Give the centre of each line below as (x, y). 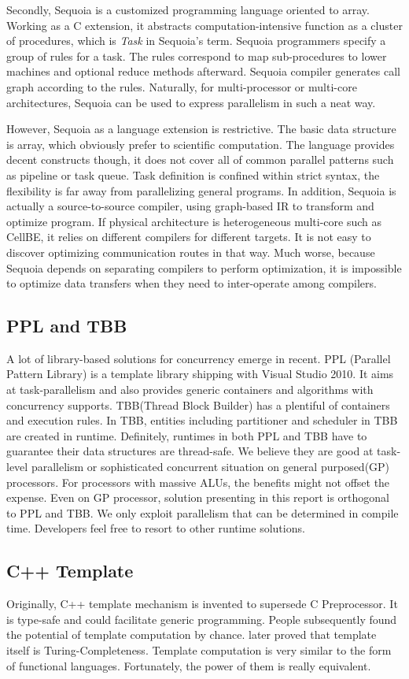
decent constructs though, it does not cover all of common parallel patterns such (200, 160)
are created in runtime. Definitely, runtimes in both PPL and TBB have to (187, 435)
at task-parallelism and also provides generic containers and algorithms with (190, 390)
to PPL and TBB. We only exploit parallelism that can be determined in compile (203, 512)
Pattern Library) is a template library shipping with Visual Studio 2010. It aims (200, 374)
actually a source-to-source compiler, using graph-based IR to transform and (190, 206)
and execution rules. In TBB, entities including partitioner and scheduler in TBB (202, 420)
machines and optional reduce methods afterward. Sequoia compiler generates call (203, 71)
